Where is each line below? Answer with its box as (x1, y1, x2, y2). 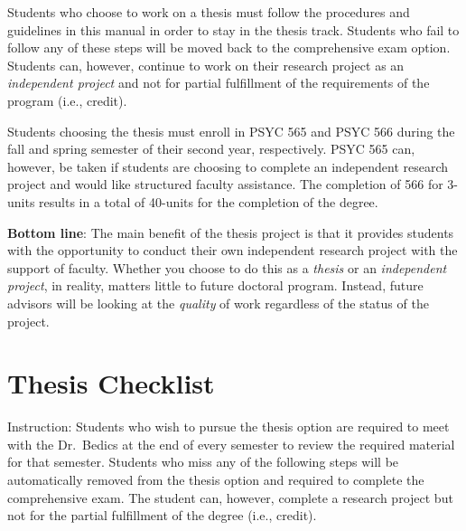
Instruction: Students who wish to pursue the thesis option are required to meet (7, 417, 450, 436)
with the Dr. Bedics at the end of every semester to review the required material (7, 434, 455, 453)
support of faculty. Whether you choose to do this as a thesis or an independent (7, 258, 447, 277)
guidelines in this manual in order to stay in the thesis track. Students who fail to (7, 20, 460, 39)
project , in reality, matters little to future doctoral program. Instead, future (7, 276, 424, 295)
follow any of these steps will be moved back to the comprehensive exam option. (7, 38, 451, 57)
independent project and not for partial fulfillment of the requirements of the (7, 73, 430, 92)
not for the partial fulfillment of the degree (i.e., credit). (7, 506, 317, 525)
